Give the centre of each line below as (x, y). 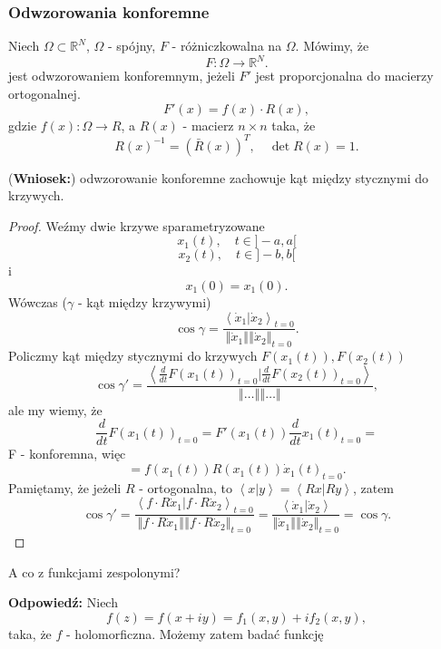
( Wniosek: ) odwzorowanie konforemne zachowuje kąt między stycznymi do (218, 177)
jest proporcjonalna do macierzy (344, 76)
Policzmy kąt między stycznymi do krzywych (133, 356)
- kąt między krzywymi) (144, 301)
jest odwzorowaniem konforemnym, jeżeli (122, 76)
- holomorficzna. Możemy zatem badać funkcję (195, 633)
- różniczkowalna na (227, 46)
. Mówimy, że (332, 46)
